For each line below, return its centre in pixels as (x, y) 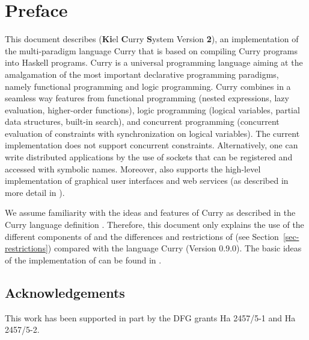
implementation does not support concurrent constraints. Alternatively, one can (151, 145)
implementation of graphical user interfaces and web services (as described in (147, 181)
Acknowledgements (65, 292)
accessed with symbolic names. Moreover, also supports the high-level (133, 168)
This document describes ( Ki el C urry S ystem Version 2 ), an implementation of (152, 39)
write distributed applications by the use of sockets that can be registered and (149, 157)
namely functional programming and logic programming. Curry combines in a (148, 86)
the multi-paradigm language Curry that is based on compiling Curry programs (151, 50)
